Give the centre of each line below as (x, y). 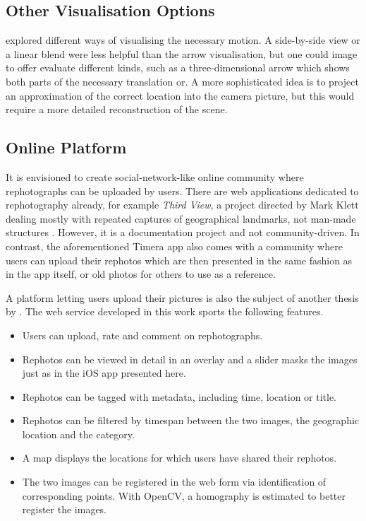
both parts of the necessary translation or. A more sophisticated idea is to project (182, 81)
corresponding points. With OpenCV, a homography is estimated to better (184, 495)
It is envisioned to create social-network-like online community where (155, 176)
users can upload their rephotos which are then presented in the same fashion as (179, 260)
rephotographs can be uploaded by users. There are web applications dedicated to (182, 191)
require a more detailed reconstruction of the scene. (117, 109)
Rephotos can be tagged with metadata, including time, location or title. (179, 396)
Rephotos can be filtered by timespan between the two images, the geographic (191, 420)
